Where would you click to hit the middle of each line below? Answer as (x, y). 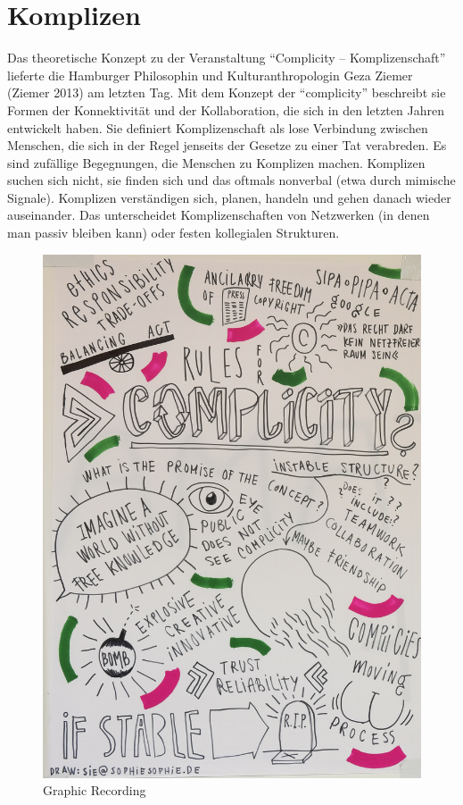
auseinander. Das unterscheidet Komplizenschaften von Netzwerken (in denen (219, 215)
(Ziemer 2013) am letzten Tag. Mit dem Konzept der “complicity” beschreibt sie (227, 92)
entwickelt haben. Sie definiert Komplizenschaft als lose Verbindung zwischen (218, 127)
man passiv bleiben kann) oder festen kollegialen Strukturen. (174, 233)
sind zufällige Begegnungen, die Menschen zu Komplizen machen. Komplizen (216, 162)
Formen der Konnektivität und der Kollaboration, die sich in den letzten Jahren (226, 109)
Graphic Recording (95, 790)
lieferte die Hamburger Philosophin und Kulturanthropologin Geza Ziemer (210, 75)
